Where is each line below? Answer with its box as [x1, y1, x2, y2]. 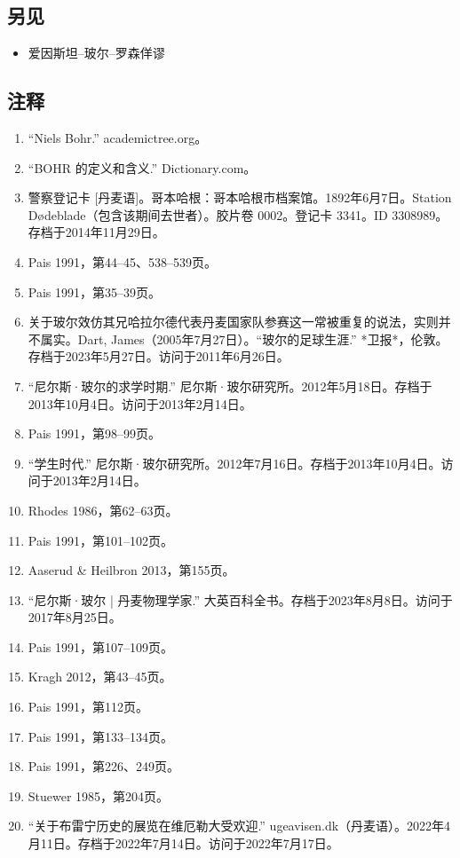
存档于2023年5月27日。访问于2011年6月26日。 [28, 347, 289, 366]
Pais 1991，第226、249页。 [28, 757, 180, 775]
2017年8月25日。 [28, 608, 122, 626]
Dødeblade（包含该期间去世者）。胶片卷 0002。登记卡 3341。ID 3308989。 [28, 205, 448, 224]
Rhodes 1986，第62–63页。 [28, 500, 178, 519]
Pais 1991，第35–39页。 [28, 282, 162, 301]
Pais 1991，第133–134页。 [28, 727, 174, 745]
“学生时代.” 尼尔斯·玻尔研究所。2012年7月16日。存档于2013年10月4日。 [28, 453, 441, 472]
